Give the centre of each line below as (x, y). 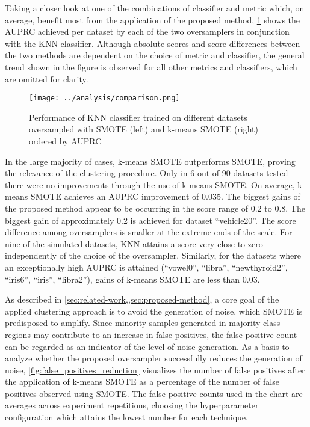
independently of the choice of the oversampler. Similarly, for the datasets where (153, 255)
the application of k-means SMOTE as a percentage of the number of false (142, 382)
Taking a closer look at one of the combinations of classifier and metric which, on (155, 8)
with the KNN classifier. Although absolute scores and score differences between (153, 43)
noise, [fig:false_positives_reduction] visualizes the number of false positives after (155, 370)
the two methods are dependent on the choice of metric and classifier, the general (155, 55)
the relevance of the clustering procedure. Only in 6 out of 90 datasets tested (147, 173)
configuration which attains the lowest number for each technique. (126, 417)
